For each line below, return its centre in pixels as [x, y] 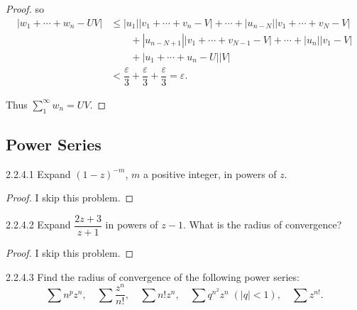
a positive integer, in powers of [210, 173]
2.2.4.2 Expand [38, 225]
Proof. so [25, 9]
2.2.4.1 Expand [38, 173]
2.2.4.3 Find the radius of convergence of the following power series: [153, 276]
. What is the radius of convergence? [262, 225]
